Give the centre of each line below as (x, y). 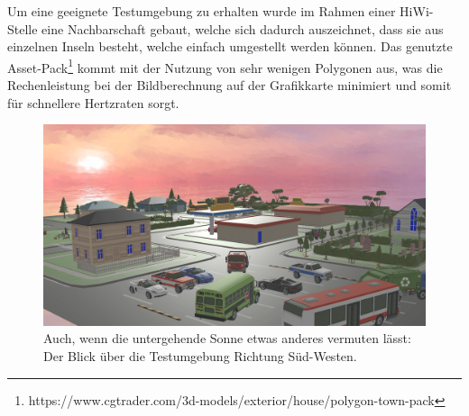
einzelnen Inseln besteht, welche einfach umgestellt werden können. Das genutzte (230, 46)
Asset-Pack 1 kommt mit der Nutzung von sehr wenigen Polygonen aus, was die (225, 66)
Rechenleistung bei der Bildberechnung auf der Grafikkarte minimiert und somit (230, 85)
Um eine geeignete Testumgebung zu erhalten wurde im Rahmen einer (202, 11)
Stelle (23, 28)
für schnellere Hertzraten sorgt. (93, 102)
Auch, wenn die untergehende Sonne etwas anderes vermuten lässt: (227, 338)
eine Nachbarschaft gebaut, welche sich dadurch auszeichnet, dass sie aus (243, 28)
